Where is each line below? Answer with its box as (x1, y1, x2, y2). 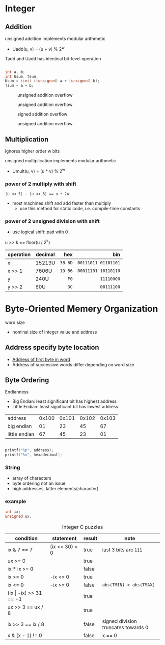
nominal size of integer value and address (12, 329, 97, 335)
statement (52, 535, 77, 541)
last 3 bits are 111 (102, 546, 142, 553)
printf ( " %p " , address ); (5, 448, 54, 453)
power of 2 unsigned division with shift (5, 217, 100, 224)
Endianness (5, 389, 28, 395)
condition (15, 535, 38, 541)
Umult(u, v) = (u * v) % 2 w (12, 167, 65, 174)
